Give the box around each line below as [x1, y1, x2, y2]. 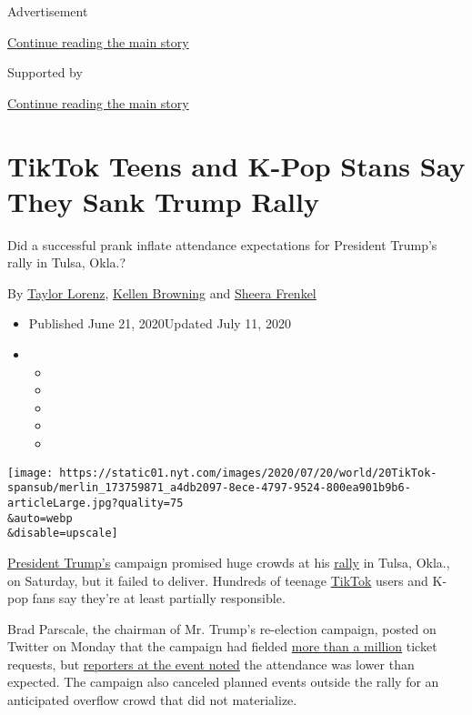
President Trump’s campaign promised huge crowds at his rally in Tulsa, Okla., [7, 552, 450, 571]
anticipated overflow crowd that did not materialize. [7, 690, 297, 710]
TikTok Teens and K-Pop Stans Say [7, 146, 466, 184]
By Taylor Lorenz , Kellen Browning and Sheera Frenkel [7, 283, 316, 302]
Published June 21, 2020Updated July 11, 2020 [28, 314, 291, 333]
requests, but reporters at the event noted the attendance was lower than [7, 654, 415, 673]
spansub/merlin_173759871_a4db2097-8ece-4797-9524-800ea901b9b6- [7, 481, 411, 495]
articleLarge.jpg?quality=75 [7, 496, 184, 509]
